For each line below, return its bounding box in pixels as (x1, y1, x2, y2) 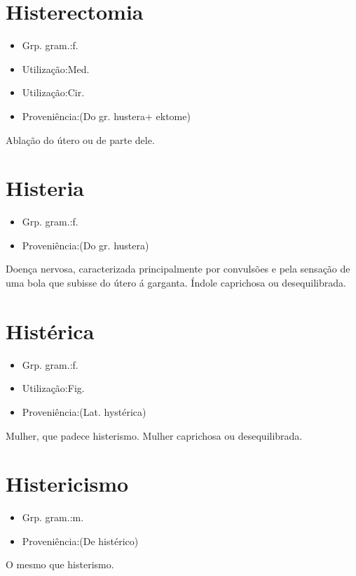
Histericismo (6, 469, 129, 498)
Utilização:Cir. (22, 85, 85, 100)
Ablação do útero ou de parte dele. (6, 132, 155, 147)
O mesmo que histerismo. (6, 557, 114, 572)
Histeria (6, 174, 84, 202)
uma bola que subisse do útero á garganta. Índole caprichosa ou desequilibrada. (6, 275, 346, 289)
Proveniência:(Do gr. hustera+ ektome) (22, 108, 191, 123)
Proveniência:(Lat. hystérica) (22, 404, 146, 419)
